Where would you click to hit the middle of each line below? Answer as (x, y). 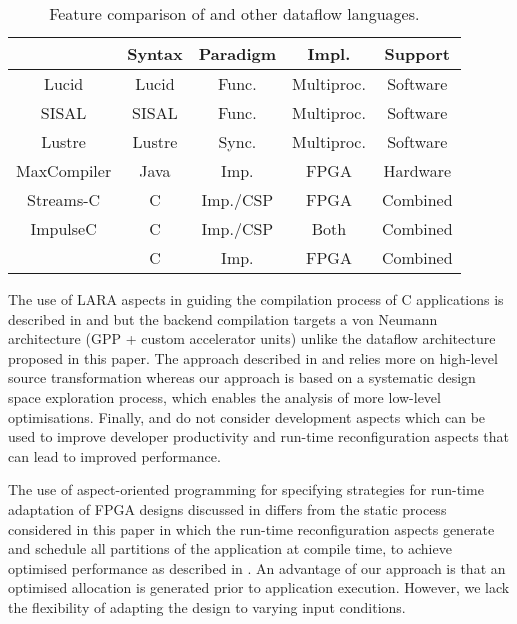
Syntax (155, 53)
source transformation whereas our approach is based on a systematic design (242, 377)
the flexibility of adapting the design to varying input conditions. (207, 606)
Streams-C (64, 199)
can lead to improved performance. (114, 455)
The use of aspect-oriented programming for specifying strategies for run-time (246, 489)
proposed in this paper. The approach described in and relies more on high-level (253, 357)
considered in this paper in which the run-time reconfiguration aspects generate (251, 528)
